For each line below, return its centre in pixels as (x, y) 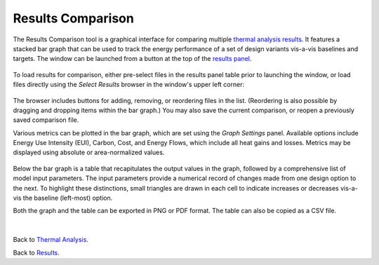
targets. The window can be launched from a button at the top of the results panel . (132, 59)
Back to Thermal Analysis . (51, 240)
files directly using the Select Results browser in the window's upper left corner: (129, 85)
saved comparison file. (46, 120)
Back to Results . (36, 252)
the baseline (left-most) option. (68, 198)
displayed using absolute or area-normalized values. (89, 152)
